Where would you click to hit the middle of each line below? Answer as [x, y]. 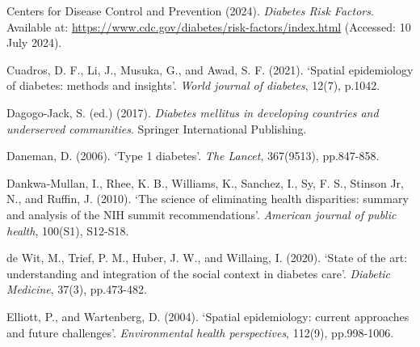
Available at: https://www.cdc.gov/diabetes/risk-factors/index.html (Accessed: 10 [209, 26]
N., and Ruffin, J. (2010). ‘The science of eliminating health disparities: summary [208, 199]
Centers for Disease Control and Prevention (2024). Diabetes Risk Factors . [190, 11]
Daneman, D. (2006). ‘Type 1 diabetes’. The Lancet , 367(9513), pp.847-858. [193, 156]
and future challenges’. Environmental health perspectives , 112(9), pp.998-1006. [200, 332]
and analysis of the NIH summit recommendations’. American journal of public [202, 214]
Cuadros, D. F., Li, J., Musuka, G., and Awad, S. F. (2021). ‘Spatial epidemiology [210, 69]
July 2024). [34, 42]
